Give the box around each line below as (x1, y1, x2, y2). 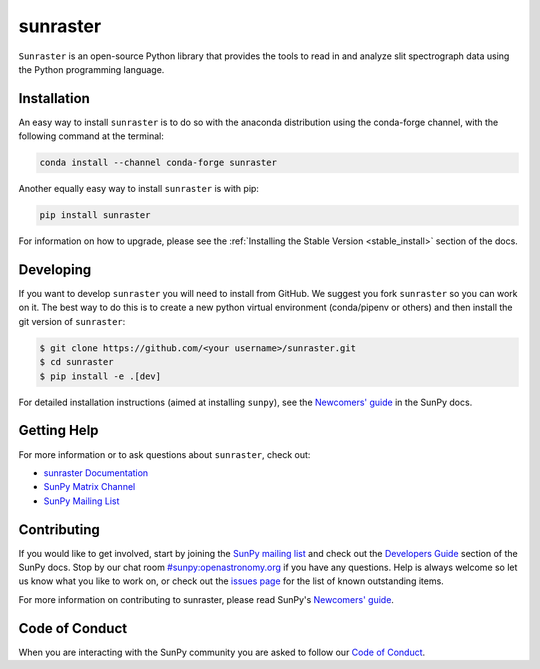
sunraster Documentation (43, 466, 149, 479)
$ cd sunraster (39, 356, 114, 368)
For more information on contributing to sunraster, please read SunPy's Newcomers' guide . (18, 593, 395, 605)
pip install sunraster (39, 210, 151, 221)
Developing (18, 261, 92, 278)
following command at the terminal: (18, 130, 164, 142)
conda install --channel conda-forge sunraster (39, 157, 277, 169)
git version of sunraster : (18, 315, 126, 327)
